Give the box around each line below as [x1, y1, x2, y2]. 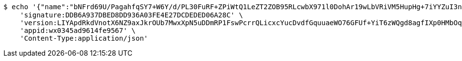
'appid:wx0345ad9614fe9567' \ [20, 27, 136, 34]
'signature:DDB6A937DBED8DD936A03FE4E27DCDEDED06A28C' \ [20, 11, 243, 19]
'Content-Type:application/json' [20, 34, 148, 42]
